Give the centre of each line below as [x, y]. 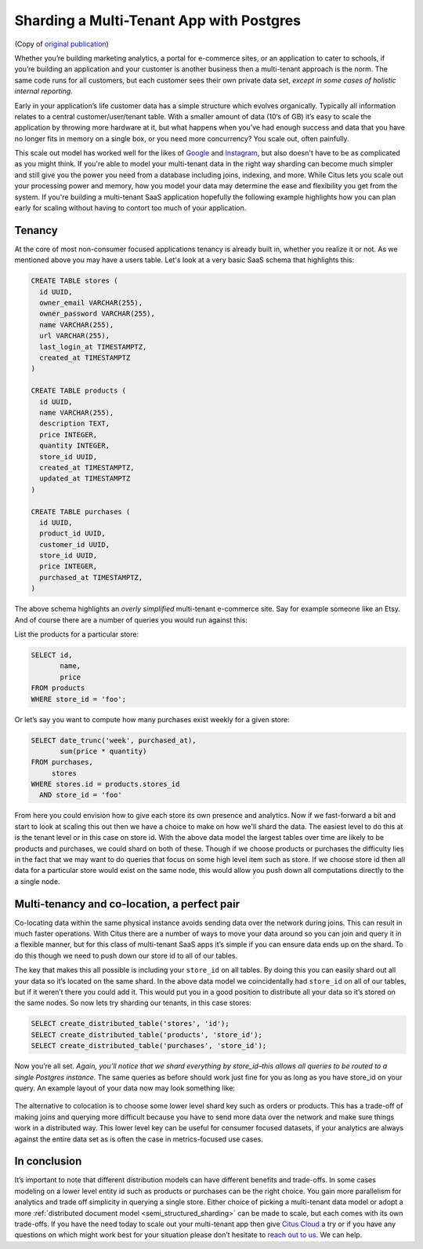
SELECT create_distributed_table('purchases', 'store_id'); [149, 1046]
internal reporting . [44, 91]
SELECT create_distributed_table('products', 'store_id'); [146, 1035]
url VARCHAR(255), [74, 336]
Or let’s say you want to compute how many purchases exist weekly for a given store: [152, 719]
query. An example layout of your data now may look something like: [125, 1088]
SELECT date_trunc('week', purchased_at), [114, 740]
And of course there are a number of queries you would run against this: [131, 619]
